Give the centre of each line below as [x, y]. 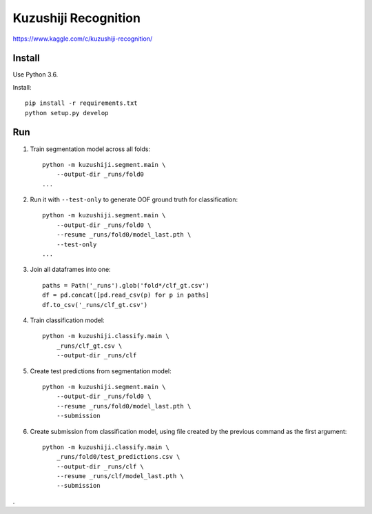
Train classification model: [67, 320]
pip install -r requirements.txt [81, 103]
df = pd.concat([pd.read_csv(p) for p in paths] [126, 295]
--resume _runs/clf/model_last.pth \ [120, 476]
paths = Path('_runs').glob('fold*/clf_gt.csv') [126, 285]
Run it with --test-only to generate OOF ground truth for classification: [134, 199]
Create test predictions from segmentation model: [101, 371]
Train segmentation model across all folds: [90, 149]
